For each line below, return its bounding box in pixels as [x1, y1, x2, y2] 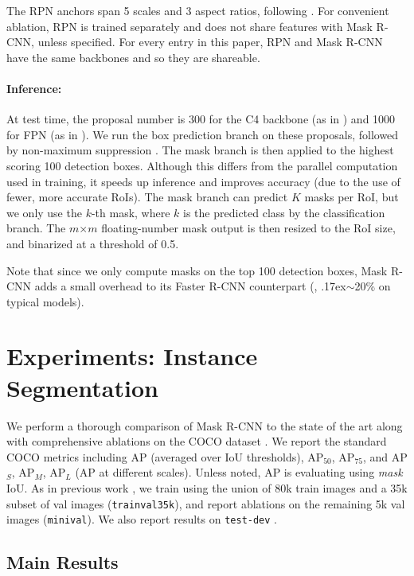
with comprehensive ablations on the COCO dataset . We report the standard [6, 433, 387, 450]
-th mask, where [91, 204, 170, 220]
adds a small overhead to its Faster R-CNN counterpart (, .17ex [34, 278, 346, 294]
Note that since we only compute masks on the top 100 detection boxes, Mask [6, 262, 388, 278]
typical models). [6, 293, 84, 309]
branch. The [6, 220, 66, 236]
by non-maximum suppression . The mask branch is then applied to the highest [6, 142, 394, 158]
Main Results [6, 550, 119, 574]
